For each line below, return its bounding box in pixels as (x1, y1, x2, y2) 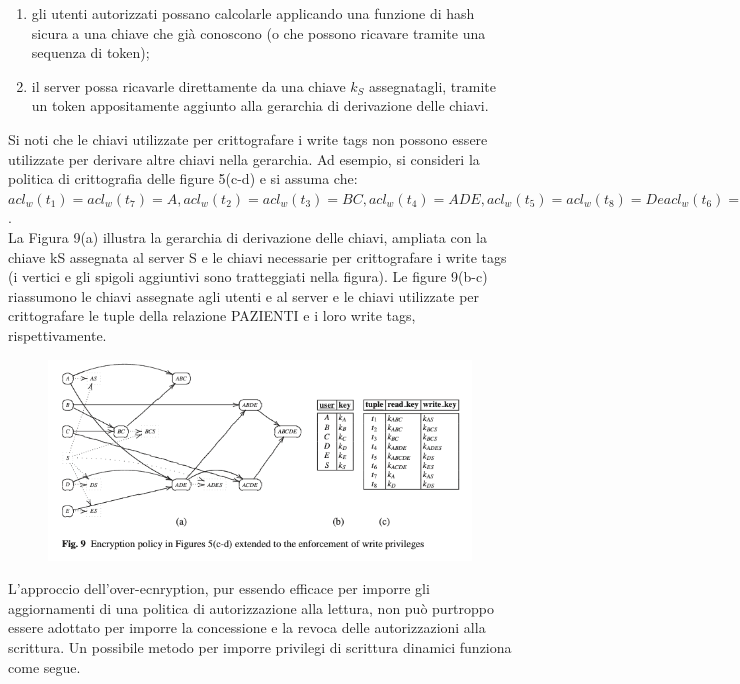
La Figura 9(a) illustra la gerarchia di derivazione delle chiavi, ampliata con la (8, 226, 488, 247)
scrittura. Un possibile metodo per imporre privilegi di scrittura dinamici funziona (8, 636, 512, 657)
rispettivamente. (8, 324, 107, 345)
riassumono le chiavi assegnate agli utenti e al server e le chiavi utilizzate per (8, 285, 480, 306)
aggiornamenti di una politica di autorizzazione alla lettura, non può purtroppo (8, 597, 495, 618)
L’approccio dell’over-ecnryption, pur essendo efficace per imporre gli (8, 578, 430, 599)
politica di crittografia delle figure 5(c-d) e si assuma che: (8, 168, 358, 189)
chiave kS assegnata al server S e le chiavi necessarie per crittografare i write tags (8, 246, 507, 267)
